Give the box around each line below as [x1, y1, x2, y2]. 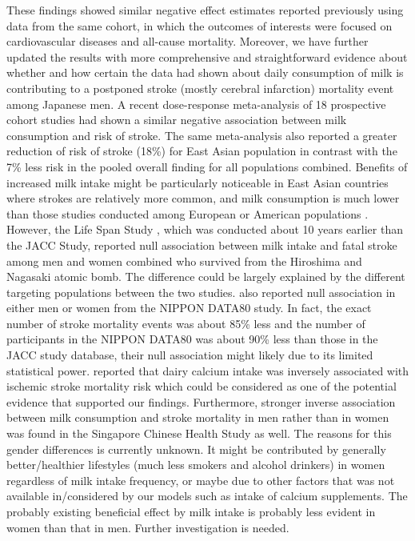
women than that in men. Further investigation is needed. [6, 519, 289, 535]
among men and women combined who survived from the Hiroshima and [6, 252, 362, 269]
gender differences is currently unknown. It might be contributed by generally [6, 440, 386, 457]
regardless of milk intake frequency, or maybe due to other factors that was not [6, 471, 395, 488]
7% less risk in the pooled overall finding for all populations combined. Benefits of [6, 158, 408, 174]
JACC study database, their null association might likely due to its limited [6, 347, 373, 363]
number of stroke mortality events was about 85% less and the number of [6, 315, 365, 331]
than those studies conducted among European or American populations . [6, 205, 369, 222]
